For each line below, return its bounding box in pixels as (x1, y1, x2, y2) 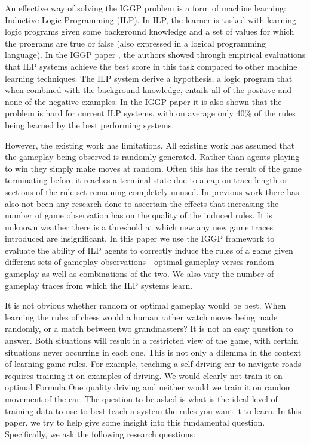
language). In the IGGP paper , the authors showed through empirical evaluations (5, 48, 306, 61)
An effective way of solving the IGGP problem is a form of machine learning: (5, 2, 286, 14)
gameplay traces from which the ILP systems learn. (5, 279, 193, 291)
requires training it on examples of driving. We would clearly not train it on (5, 369, 283, 381)
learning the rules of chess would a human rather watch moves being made (5, 310, 278, 323)
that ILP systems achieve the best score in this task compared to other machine (5, 60, 297, 72)
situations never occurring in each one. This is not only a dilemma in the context (5, 346, 302, 358)
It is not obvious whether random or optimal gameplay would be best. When (5, 299, 286, 312)
